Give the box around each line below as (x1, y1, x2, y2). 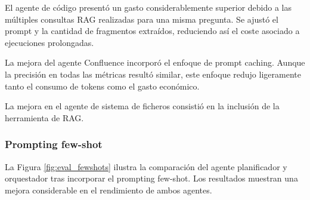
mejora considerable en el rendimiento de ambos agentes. (5, 183, 212, 196)
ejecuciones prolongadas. (5, 36, 94, 48)
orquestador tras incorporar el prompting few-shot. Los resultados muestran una (5, 172, 298, 184)
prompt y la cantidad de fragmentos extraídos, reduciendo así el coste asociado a (5, 24, 300, 37)
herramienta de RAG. (5, 111, 84, 124)
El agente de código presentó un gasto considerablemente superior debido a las (5, 1, 292, 13)
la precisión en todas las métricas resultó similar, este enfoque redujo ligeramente (5, 67, 301, 80)
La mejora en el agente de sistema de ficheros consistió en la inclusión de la (5, 100, 280, 112)
